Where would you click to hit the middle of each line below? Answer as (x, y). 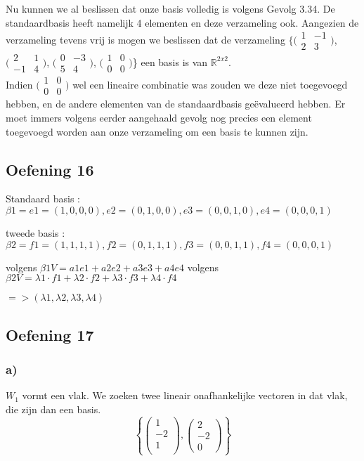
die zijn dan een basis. (53, 409)
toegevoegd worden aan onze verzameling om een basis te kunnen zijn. (157, 131)
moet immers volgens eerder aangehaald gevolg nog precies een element (159, 117)
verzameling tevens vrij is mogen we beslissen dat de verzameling (145, 39)
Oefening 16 (50, 169)
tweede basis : (35, 232)
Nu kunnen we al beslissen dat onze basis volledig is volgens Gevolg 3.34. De (170, 8)
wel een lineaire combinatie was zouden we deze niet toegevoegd (210, 84)
